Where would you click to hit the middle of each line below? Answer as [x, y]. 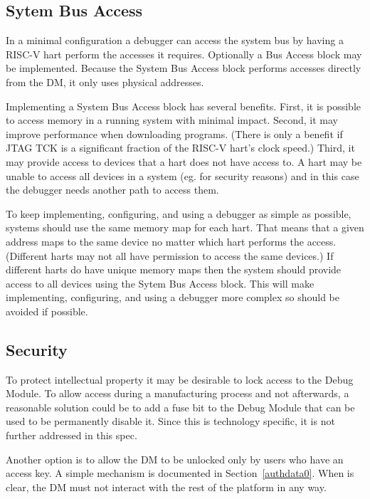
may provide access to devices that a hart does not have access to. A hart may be [184, 161]
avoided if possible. [47, 311]
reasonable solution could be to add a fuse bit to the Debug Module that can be [180, 407]
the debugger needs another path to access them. [112, 190]
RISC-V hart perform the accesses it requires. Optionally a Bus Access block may [184, 54]
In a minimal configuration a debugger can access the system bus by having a [175, 40]
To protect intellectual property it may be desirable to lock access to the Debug [180, 379]
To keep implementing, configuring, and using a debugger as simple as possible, [179, 213]
